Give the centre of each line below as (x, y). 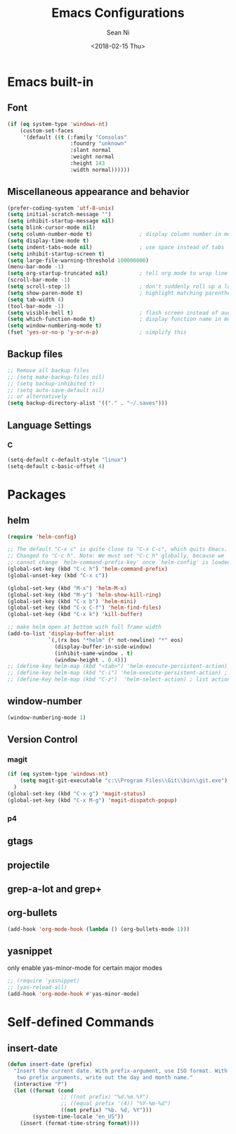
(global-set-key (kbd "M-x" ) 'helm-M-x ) (67, 588)
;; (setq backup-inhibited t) (52, 384)
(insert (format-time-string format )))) (80, 1123)
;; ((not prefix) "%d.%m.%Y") (105, 1097)
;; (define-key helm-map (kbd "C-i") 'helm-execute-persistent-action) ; (118, 673)
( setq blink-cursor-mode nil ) (52, 228)
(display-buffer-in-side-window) (103, 647)
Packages (37, 494)
